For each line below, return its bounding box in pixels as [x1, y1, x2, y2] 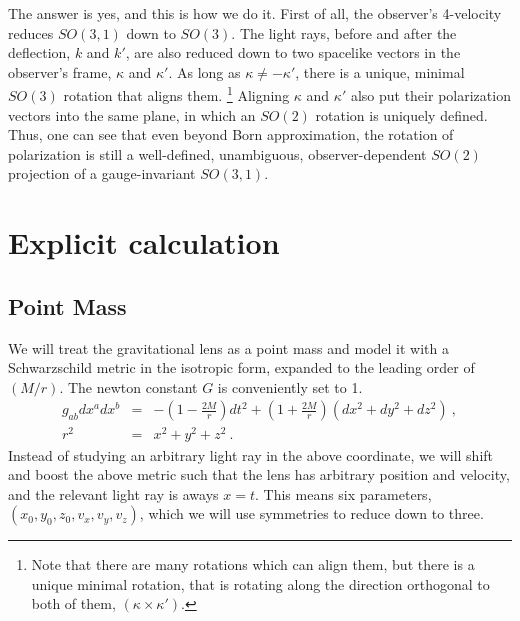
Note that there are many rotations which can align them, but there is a [31, 554, 475, 575]
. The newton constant [59, 376, 198, 397]
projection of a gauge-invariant [8, 163, 196, 184]
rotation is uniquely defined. [315, 104, 488, 125]
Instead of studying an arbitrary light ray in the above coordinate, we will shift [8, 444, 494, 465]
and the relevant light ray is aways [8, 483, 219, 504]
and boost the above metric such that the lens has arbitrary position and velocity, [8, 464, 510, 485]
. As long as [168, 61, 241, 82]
